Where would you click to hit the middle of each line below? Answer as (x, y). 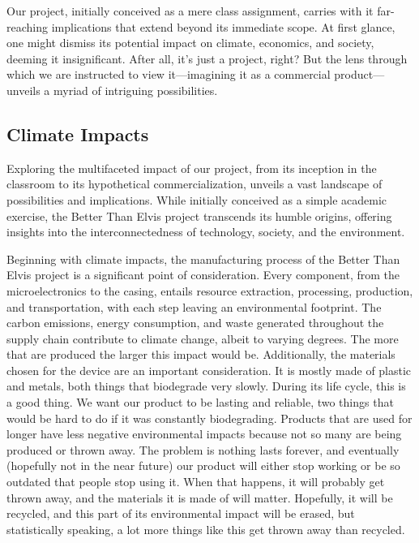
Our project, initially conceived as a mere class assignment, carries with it (190, 11)
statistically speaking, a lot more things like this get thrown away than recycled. (206, 529)
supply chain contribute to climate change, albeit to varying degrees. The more (203, 338)
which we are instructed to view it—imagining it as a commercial (169, 74)
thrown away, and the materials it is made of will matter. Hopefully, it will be (200, 497)
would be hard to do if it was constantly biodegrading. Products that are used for (209, 418)
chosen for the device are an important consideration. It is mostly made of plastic (209, 370)
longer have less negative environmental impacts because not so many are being (204, 434)
